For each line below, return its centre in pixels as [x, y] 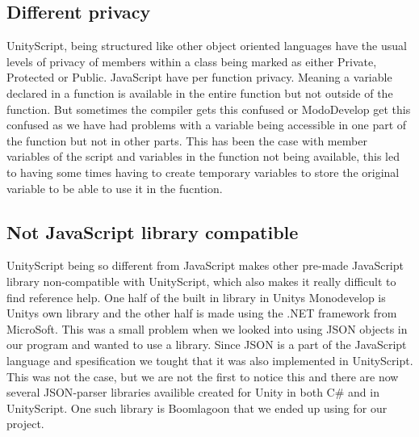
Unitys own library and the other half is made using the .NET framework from [202, 313]
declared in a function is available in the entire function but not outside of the [200, 92]
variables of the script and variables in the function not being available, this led [203, 156]
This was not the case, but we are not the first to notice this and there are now [203, 376]
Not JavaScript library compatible [153, 231]
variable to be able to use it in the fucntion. [115, 188]
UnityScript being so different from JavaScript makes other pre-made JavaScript [205, 265]
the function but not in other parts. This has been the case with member [187, 140]
